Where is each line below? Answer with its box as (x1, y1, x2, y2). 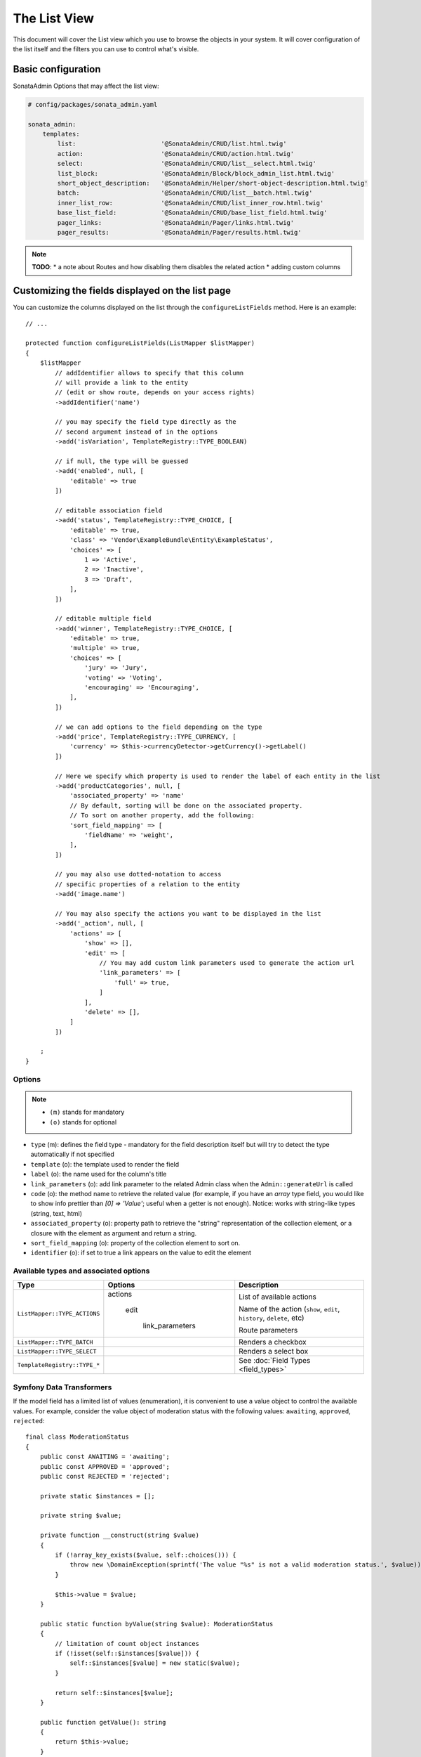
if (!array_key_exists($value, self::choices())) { (55, 1551, 236, 1560)
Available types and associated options (13, 1266, 150, 1276)
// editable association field (55, 507, 163, 514)
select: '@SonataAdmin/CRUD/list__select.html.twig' (57, 160, 317, 168)
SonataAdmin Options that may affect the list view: (13, 82, 159, 90)
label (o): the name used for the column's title (30, 1170, 167, 1179)
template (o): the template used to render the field (30, 1160, 180, 1168)
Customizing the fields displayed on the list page (13, 285, 232, 297)
